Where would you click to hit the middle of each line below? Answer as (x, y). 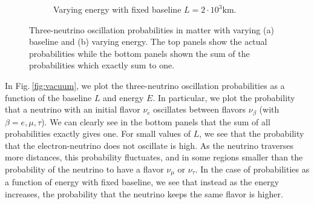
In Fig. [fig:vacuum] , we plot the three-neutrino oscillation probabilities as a (145, 85)
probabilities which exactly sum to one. (102, 65)
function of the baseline (48, 97)
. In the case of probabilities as (252, 169)
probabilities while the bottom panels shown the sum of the (139, 53)
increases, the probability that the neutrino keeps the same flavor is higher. (144, 194)
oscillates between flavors (200, 109)
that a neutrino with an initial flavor (73, 109)
